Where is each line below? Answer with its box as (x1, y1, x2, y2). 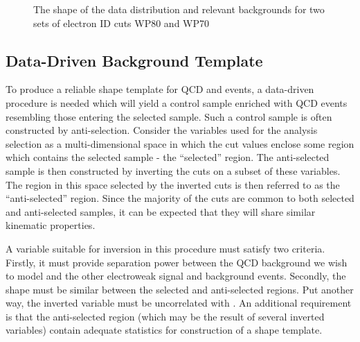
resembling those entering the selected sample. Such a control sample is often (6, 109, 332, 123)
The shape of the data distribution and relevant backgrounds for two (33, 2, 325, 16)
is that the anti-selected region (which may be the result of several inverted (6, 309, 325, 323)
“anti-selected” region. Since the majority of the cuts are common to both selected (6, 191, 354, 205)
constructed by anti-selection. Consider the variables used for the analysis (6, 123, 318, 137)
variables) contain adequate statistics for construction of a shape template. (6, 323, 323, 337)
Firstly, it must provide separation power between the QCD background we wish (6, 255, 348, 269)
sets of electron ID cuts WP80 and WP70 (33, 15, 210, 30)
